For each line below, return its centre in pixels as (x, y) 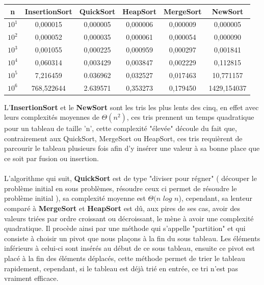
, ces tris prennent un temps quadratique (190, 117)
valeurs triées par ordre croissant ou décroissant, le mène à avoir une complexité (129, 218)
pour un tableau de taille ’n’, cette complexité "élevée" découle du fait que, (121, 128)
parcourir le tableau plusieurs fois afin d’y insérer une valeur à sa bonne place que (132, 148)
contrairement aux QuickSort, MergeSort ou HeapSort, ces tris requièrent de (123, 138)
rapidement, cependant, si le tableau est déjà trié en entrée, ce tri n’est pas (121, 268)
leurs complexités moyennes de (52, 117)
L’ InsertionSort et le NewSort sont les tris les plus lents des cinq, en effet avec (131, 107)
